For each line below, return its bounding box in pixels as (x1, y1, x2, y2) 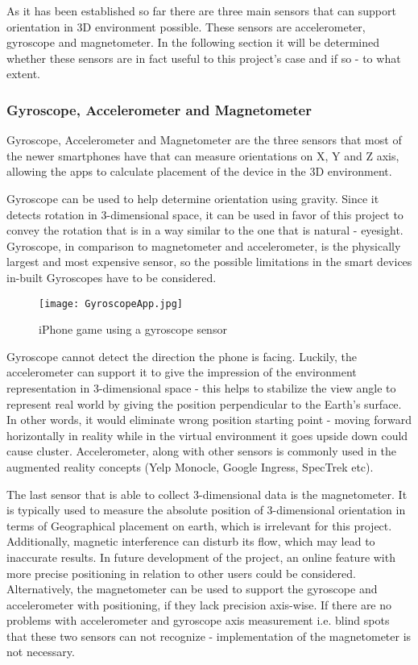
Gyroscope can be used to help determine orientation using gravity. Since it (6, 189, 379, 206)
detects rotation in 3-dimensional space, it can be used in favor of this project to (6, 206, 404, 222)
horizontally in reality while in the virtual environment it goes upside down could (6, 426, 408, 443)
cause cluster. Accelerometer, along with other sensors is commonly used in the (6, 443, 397, 459)
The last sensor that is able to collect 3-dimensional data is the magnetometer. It (6, 485, 408, 502)
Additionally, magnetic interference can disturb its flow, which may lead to (6, 533, 375, 550)
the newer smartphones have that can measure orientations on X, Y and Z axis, (6, 147, 399, 164)
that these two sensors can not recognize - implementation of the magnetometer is (6, 627, 412, 644)
